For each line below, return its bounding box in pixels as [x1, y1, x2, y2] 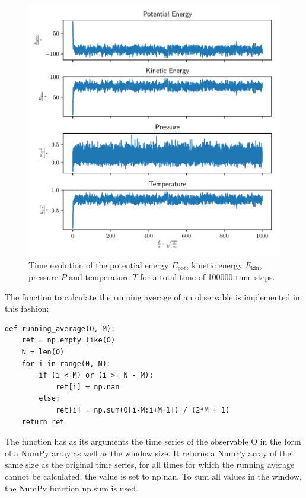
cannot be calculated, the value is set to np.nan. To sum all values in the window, [5, 470, 302, 482]
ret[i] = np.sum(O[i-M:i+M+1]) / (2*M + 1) [55, 405, 230, 414]
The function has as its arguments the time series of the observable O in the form [5, 435, 301, 448]
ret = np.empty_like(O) [21, 336, 116, 345]
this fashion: [5, 302, 49, 315]
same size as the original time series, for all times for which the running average [5, 458, 295, 471]
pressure [28, 271, 59, 283]
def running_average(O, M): [5, 324, 116, 333]
